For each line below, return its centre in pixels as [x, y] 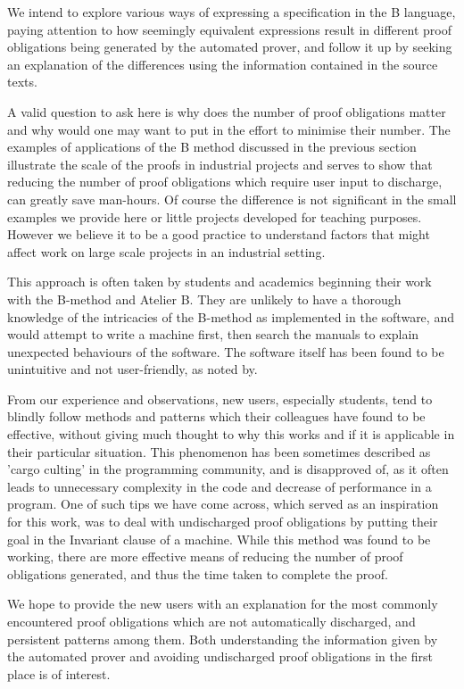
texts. [22, 82]
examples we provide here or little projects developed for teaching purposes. [215, 216]
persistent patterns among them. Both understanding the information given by [223, 639]
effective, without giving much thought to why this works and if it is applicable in [231, 434]
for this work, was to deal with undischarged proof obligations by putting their [223, 522]
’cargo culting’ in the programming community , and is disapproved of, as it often [228, 469]
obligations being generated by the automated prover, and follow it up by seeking [230, 47]
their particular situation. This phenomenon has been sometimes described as [219, 451]
